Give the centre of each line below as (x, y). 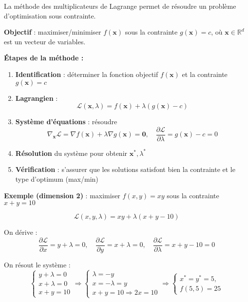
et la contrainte (205, 74)
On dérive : (21, 232)
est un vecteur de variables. (45, 41)
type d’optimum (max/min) (57, 179)
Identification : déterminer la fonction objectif (87, 74)
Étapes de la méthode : (44, 58)
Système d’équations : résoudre (66, 122)
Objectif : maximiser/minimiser (53, 32)
